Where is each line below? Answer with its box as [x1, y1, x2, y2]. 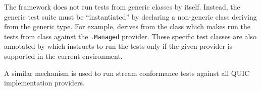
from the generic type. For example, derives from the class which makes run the [4, 21, 250, 32]
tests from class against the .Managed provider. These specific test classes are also [4, 31, 257, 41]
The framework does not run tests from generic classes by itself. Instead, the [4, 2, 240, 12]
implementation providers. [4, 77, 85, 88]
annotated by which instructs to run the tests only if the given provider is [4, 41, 233, 51]
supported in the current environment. [4, 51, 123, 61]
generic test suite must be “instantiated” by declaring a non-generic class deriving [4, 11, 257, 22]
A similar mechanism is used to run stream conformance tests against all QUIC [4, 67, 250, 78]
